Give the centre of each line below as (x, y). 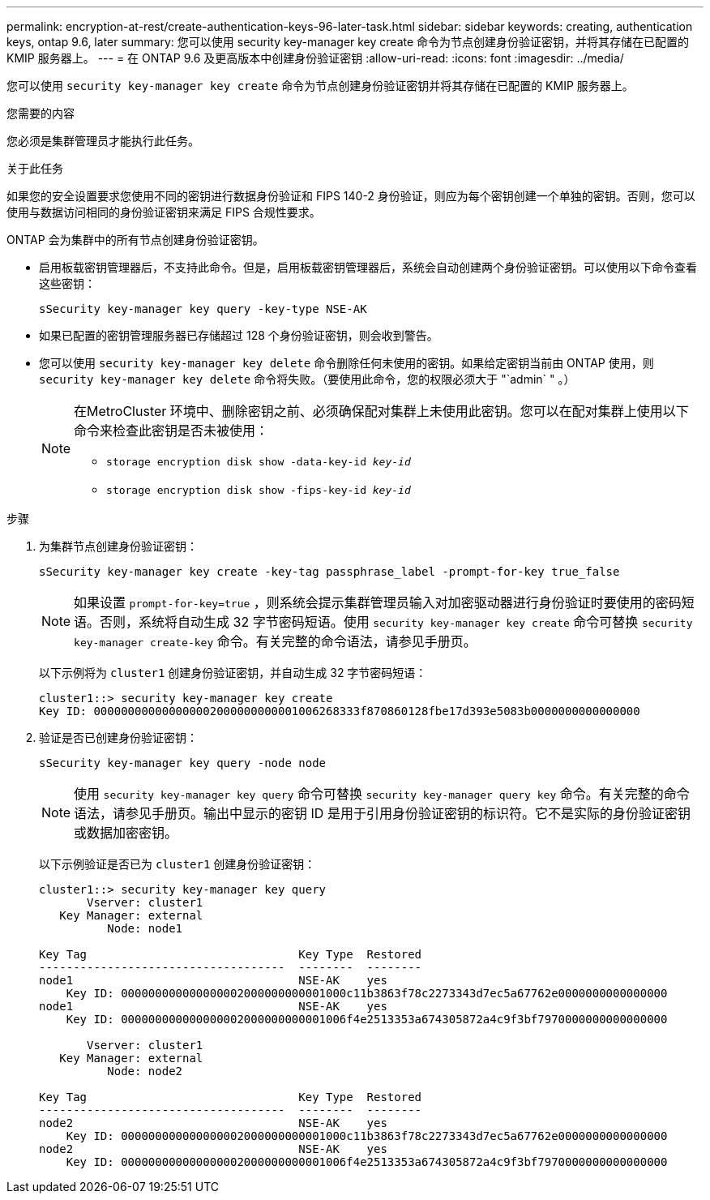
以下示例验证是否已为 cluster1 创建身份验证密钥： (177, 864)
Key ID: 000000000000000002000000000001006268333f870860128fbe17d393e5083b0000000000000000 (340, 711)
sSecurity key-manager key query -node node (183, 763)
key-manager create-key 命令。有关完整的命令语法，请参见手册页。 (275, 641)
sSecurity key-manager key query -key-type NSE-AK (203, 309)
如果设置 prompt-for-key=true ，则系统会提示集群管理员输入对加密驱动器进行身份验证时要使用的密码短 (384, 602)
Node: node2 (145, 1071)
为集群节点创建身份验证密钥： (118, 546)
